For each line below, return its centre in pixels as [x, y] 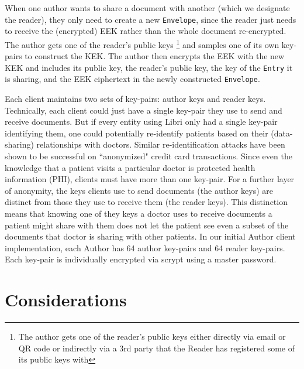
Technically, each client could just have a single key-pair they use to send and [144, 110]
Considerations [66, 300]
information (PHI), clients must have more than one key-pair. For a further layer [150, 179]
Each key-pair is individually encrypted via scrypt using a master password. [141, 259]
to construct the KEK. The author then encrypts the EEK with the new [155, 56]
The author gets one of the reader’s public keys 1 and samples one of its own [142, 43]
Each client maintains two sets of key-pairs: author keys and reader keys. [135, 98]
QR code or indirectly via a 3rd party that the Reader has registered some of [157, 348]
